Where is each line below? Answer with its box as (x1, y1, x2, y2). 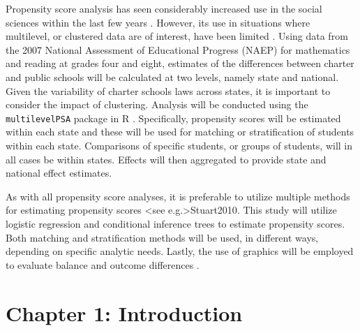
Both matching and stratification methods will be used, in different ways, (6, 230, 319, 244)
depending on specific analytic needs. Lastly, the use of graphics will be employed (6, 244, 354, 258)
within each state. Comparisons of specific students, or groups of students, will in (6, 138, 353, 152)
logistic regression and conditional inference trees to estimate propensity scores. (6, 216, 345, 230)
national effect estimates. (6, 165, 112, 180)
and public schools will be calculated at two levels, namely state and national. (6, 69, 339, 84)
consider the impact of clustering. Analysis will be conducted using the (6, 97, 308, 112)
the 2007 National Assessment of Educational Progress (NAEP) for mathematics (6, 42, 350, 57)
